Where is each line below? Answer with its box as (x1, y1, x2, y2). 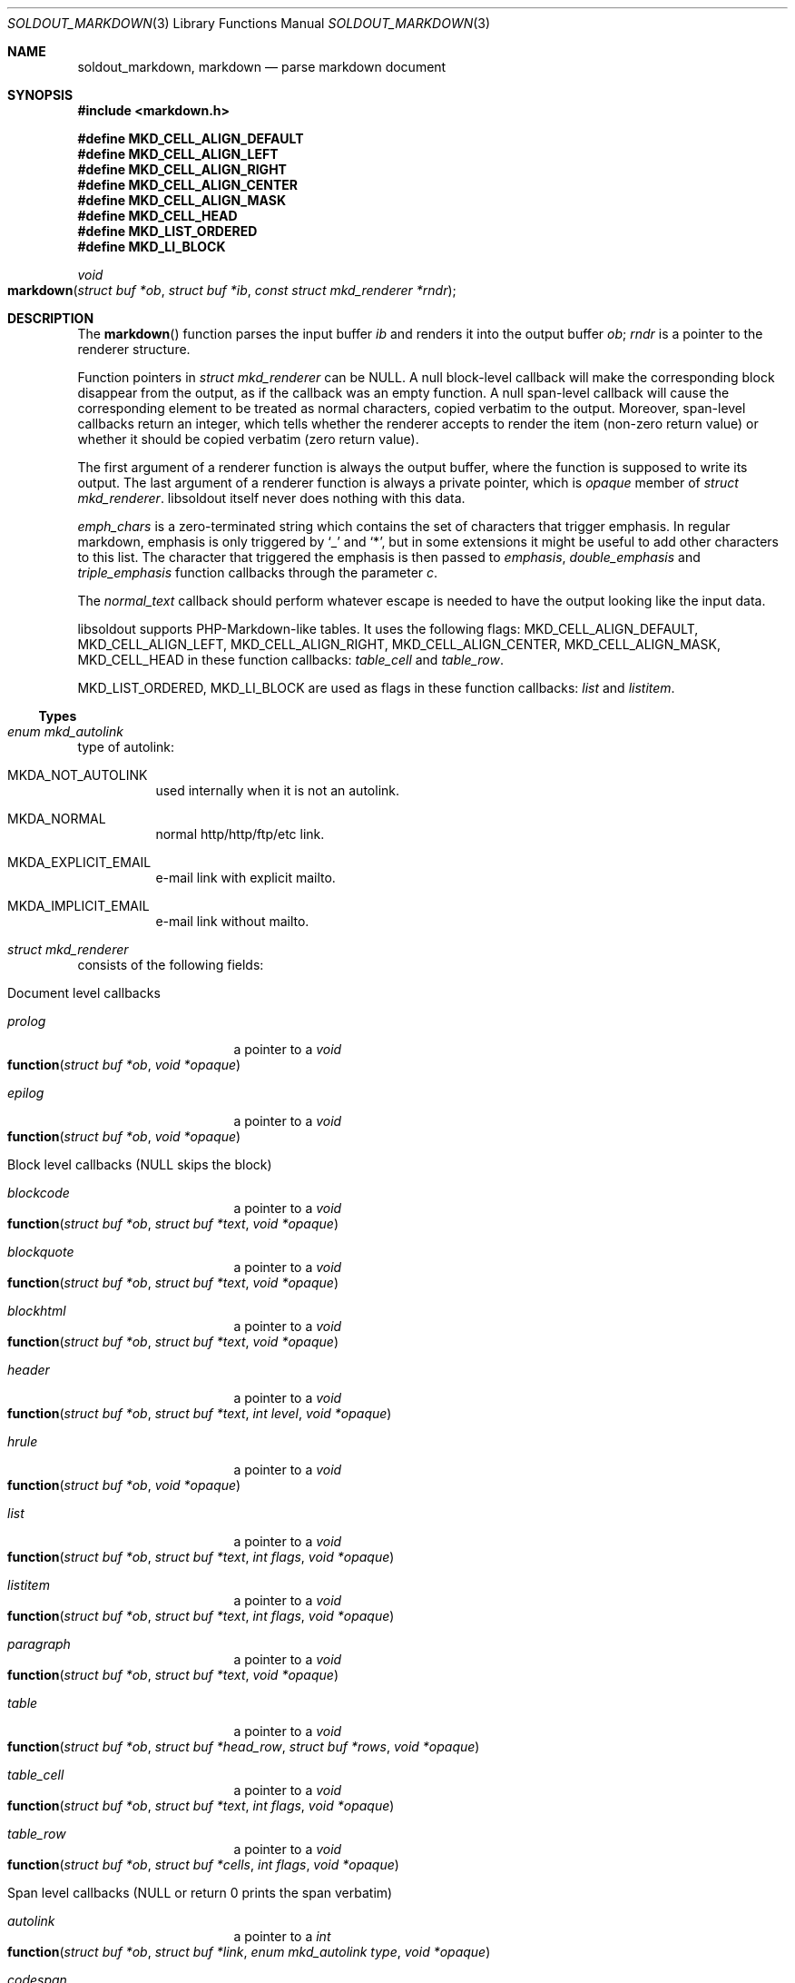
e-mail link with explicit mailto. (155, 870, 336, 885)
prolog (7, 1013, 46, 1029)
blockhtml (7, 1303, 66, 1318)
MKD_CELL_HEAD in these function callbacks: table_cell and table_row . (77, 652, 505, 667)
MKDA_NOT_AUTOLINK (7, 767, 148, 783)
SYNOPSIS (7, 87, 74, 103)
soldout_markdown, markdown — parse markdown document (77, 59, 447, 74)
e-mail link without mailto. (155, 913, 309, 929)
